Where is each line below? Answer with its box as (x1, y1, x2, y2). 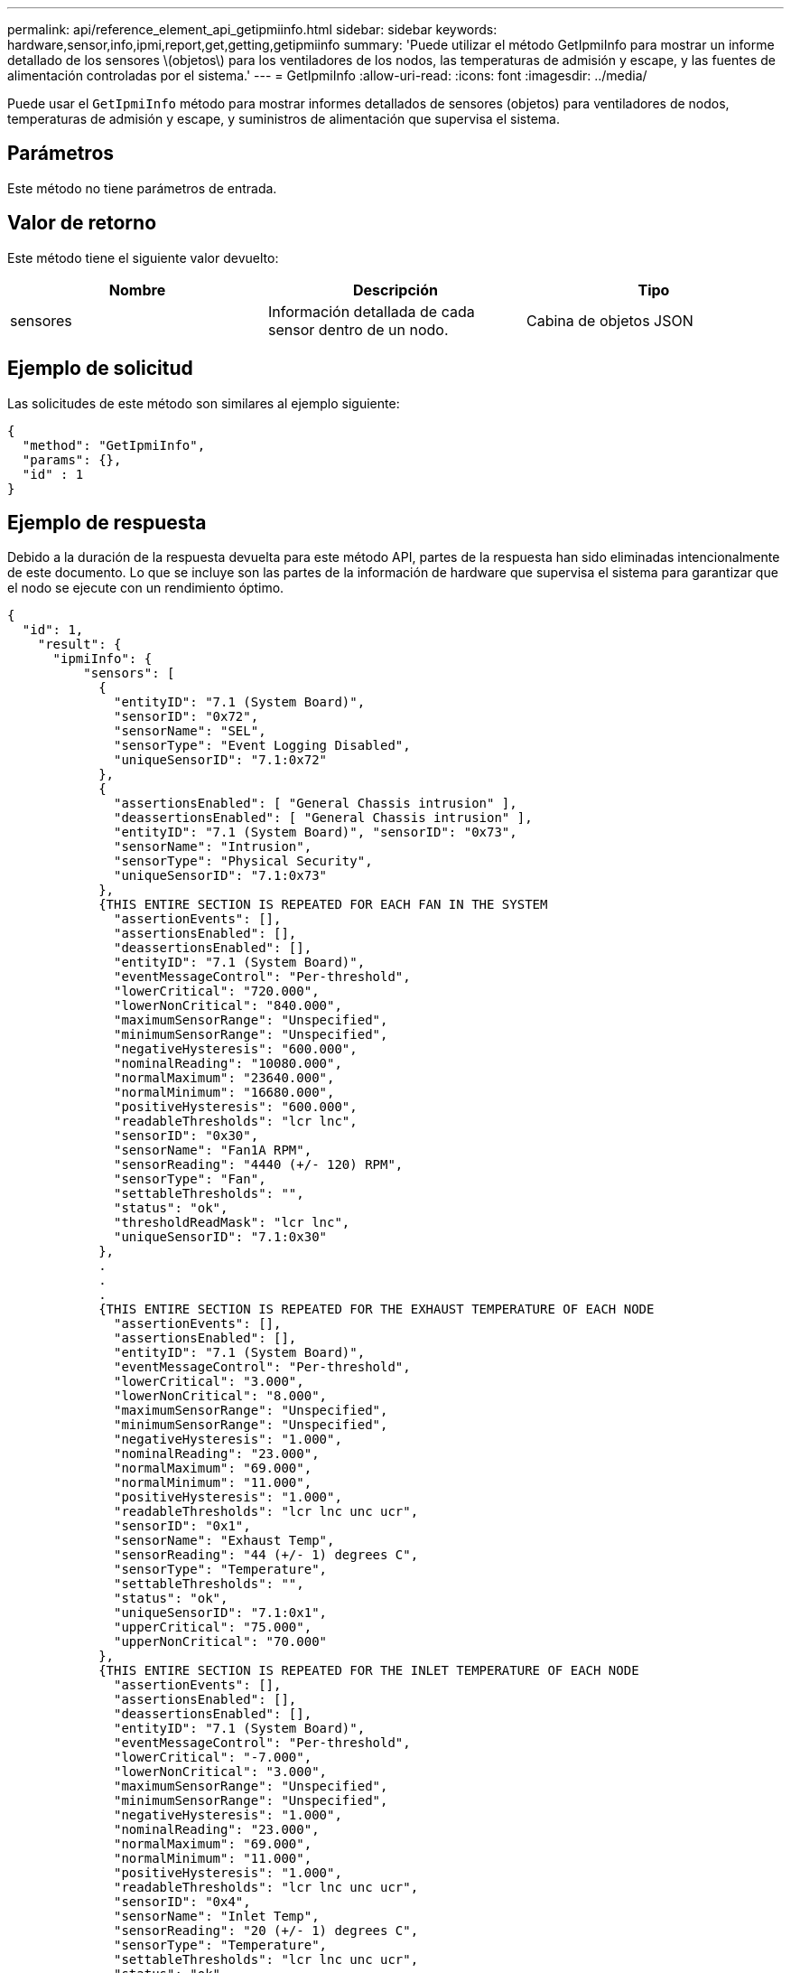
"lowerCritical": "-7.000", (114, 1750, 312, 1765)
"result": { (37, 637, 122, 652)
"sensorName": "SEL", (114, 724, 266, 739)
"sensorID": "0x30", (114, 1128, 259, 1144)
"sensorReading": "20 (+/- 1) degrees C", (114, 1923, 419, 1939)
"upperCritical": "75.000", (114, 1620, 312, 1635)
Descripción (352, 280, 438, 299)
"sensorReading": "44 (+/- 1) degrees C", (114, 1548, 419, 1563)
